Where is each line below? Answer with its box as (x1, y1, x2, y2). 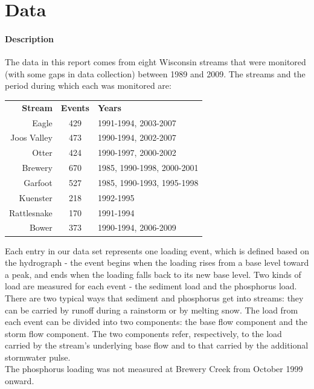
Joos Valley (10, 131, 53, 144)
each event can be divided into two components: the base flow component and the (5, 315, 308, 328)
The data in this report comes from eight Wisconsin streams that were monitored (5, 56, 306, 68)
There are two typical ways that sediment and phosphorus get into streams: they (5, 291, 304, 304)
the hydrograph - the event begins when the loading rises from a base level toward (5, 256, 309, 269)
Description (5, 32, 54, 45)
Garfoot (24, 176, 53, 188)
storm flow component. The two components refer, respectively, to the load (5, 327, 282, 339)
